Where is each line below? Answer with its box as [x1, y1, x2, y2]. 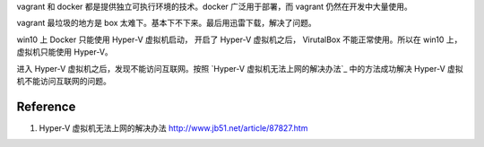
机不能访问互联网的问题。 [16, 75, 111, 86]
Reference [16, 99, 76, 114]
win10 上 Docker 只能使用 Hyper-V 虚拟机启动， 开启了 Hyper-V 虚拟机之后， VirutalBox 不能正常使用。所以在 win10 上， [16, 34, 462, 45]
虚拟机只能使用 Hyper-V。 [16, 47, 114, 57]
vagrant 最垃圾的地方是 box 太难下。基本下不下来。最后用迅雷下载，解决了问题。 [16, 18, 317, 29]
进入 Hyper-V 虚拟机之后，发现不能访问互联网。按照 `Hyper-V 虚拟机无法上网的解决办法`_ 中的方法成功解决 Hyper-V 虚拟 [16, 63, 463, 73]
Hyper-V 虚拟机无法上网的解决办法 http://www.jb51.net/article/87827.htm [39, 122, 308, 134]
